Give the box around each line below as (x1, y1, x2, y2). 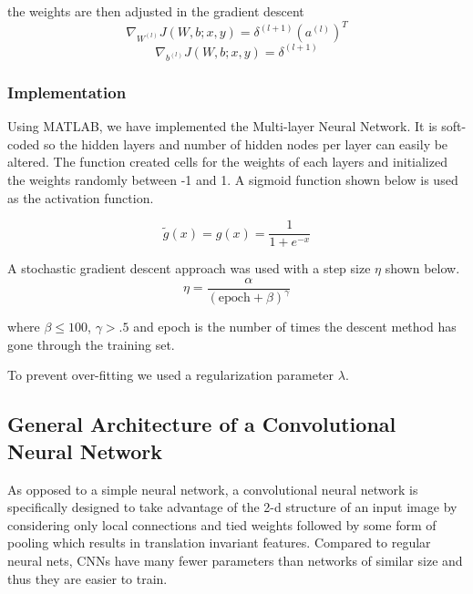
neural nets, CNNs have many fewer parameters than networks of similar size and (7, 551, 463, 570)
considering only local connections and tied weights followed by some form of (7, 515, 437, 534)
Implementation (7, 80, 127, 103)
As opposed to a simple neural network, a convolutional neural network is (7, 479, 418, 498)
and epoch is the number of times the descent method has (133, 317, 457, 336)
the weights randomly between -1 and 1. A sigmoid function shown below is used (7, 170, 458, 189)
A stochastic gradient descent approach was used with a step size (7, 259, 371, 278)
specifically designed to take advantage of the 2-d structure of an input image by (7, 497, 458, 517)
